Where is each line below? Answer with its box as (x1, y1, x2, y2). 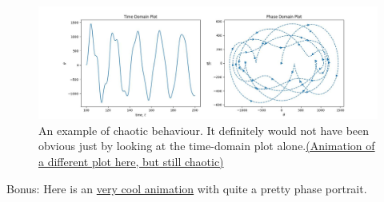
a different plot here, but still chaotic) (38, 152, 224, 169)
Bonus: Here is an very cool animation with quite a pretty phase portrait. (6, 180, 367, 196)
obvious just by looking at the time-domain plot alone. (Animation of (38, 137, 375, 154)
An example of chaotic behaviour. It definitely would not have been (38, 121, 370, 138)
